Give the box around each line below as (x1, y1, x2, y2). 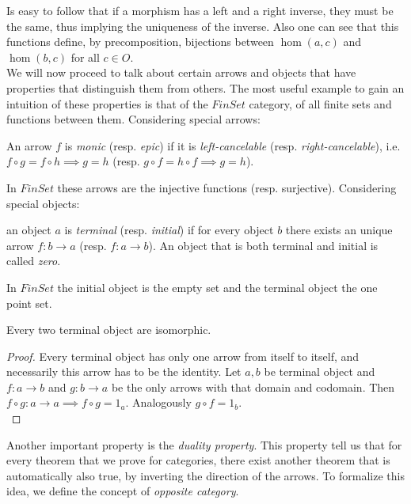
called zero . (6, 252, 61, 269)
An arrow (6, 137, 52, 153)
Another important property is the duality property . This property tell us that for (6, 436, 402, 453)
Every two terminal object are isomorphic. (6, 321, 211, 338)
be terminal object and (264, 363, 375, 380)
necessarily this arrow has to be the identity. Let (6, 363, 242, 380)
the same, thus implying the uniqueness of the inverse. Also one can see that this (6, 17, 399, 34)
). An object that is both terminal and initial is (148, 237, 379, 253)
